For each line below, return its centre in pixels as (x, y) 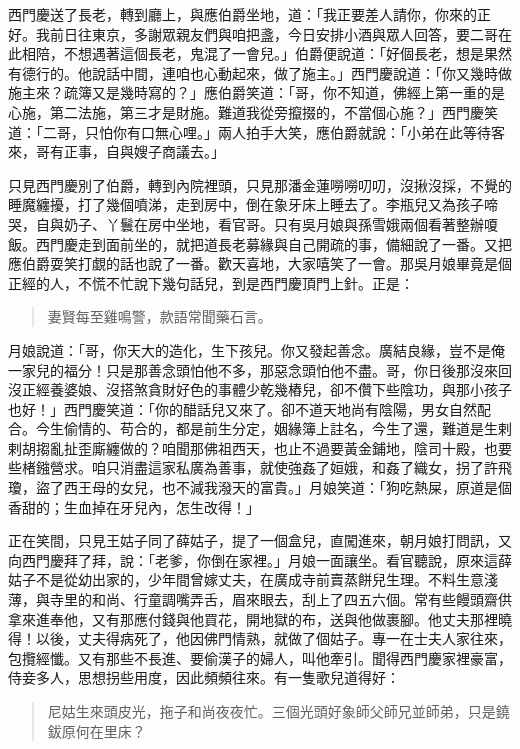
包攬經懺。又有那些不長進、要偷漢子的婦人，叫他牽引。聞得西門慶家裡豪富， (260, 657)
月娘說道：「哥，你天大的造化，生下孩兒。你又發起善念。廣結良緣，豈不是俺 (256, 349)
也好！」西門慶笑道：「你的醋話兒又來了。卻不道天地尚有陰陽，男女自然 (242, 408)
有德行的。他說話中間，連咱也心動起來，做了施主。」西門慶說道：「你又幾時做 (260, 72)
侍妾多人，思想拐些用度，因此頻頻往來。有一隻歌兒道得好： (204, 677)
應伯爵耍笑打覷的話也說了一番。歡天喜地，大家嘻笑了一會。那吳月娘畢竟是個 (260, 263)
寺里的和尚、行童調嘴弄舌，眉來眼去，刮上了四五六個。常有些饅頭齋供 (280, 599)
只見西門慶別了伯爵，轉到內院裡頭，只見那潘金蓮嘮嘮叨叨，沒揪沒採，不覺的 (260, 184)
